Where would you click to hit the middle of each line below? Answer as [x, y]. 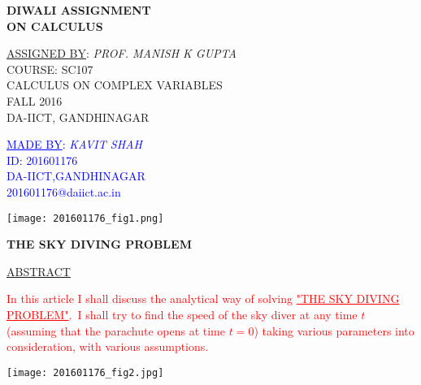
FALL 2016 [35, 100]
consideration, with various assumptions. [108, 346]
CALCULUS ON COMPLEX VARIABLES [115, 85]
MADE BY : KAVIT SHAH [74, 144]
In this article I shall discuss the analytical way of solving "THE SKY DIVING [203, 298]
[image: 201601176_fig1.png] [85, 218]
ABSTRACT [39, 271]
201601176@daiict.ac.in [64, 191]
